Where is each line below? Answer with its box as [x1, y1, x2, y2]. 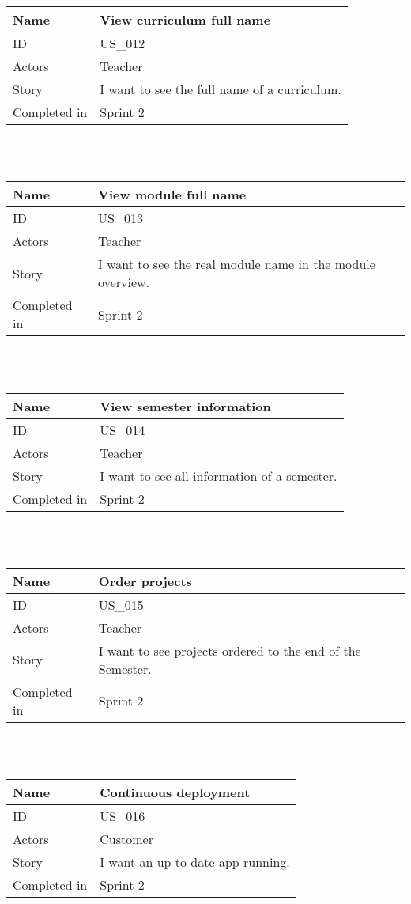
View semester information [100, 396, 271, 415]
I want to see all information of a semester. [100, 466, 337, 485]
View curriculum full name [100, 10, 271, 29]
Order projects [98, 571, 192, 590]
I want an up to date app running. [100, 852, 290, 871]
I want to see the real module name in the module [98, 255, 375, 274]
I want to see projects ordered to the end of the [98, 641, 361, 660]
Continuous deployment [100, 782, 251, 801]
